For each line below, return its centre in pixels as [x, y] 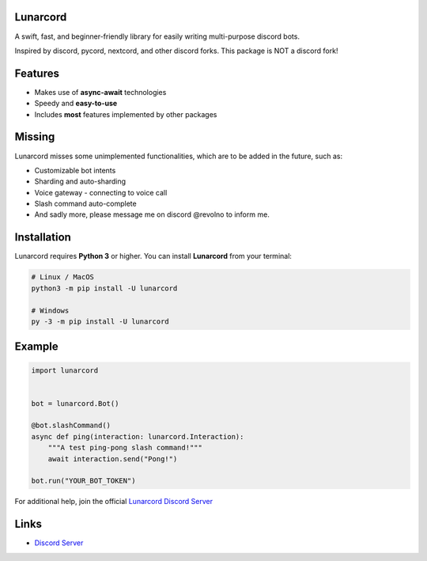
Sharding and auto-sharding [80, 181]
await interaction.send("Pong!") [113, 459]
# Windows [50, 310]
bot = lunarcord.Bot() [75, 403]
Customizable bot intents [75, 170]
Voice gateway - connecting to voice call [101, 192]
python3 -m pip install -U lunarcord [104, 288]
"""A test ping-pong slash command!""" [125, 448]
